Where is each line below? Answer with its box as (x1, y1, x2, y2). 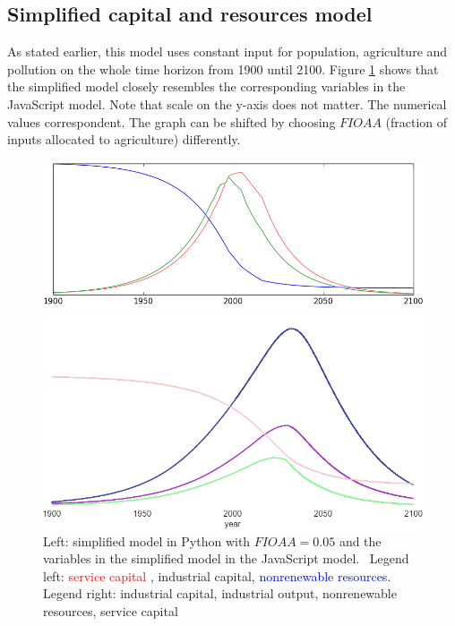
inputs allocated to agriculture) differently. (7, 130, 241, 149)
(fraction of (385, 112, 448, 131)
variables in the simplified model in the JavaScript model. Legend (43, 549, 409, 568)
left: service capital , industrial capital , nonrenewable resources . (43, 566, 391, 585)
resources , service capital (43, 602, 178, 621)
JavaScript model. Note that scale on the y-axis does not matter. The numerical (7, 94, 447, 113)
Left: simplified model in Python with (43, 531, 251, 550)
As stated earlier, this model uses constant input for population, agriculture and (7, 42, 448, 61)
